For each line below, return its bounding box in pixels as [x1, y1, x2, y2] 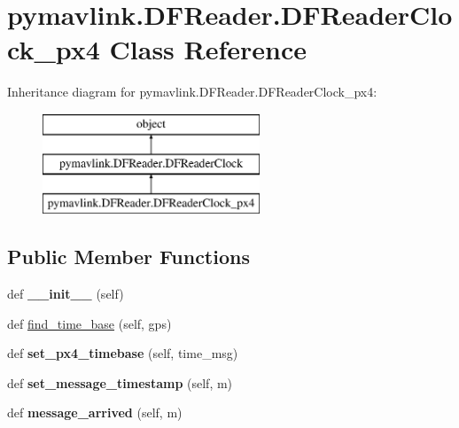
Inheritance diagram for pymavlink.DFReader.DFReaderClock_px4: [7, 82, 377, 101]
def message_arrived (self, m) [7, 403, 183, 422]
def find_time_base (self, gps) [7, 314, 172, 332]
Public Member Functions [7, 243, 250, 270]
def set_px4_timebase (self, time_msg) [7, 344, 238, 362]
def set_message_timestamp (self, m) [7, 373, 233, 392]
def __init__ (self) [7, 284, 124, 303]
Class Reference [109, 31, 307, 67]
